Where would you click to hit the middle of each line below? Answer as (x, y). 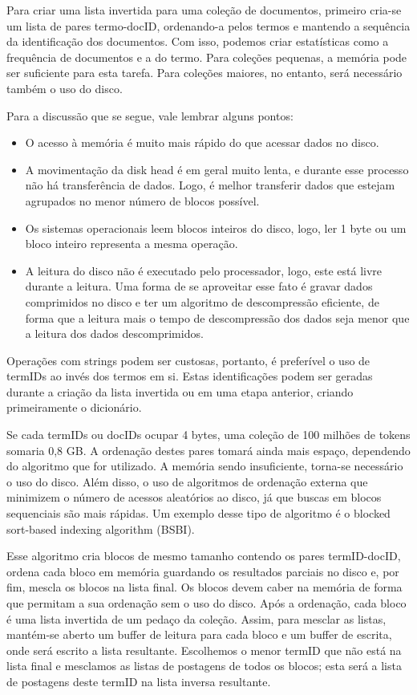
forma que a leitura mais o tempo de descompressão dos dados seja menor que (217, 317)
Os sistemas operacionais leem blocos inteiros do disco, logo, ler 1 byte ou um (216, 228)
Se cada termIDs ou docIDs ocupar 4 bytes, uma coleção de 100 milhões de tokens (208, 435)
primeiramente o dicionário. (74, 407)
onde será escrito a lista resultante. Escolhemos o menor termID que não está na (204, 650)
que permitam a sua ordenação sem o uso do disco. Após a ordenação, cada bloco (206, 603)
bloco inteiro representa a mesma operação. (132, 244)
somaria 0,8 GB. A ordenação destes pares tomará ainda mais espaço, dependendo (208, 450)
